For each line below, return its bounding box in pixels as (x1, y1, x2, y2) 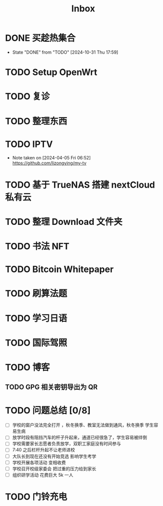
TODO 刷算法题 (5, 288, 67, 299)
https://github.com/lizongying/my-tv (12, 160, 87, 166)
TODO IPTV (5, 139, 53, 149)
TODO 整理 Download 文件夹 (5, 216, 123, 227)
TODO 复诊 (5, 91, 50, 102)
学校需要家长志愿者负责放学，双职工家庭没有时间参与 (12, 440, 121, 447)
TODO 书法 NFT (5, 241, 69, 252)
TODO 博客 (5, 361, 50, 373)
